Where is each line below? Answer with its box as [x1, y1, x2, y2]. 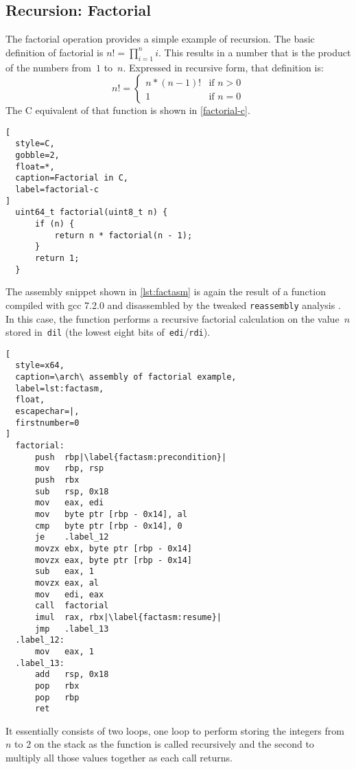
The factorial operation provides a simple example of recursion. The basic [5, 32, 315, 46]
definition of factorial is [5, 45, 104, 59]
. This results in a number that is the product [158, 45, 351, 59]
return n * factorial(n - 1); [54, 230, 193, 240]
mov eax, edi [34, 498, 104, 508]
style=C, [15, 139, 55, 149]
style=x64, [15, 360, 64, 371]
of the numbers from [5, 60, 91, 74]
